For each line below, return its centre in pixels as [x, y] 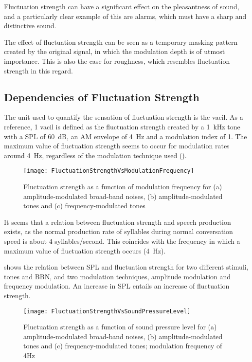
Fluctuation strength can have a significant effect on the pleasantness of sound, [122, 6]
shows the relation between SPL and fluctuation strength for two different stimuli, [126, 267]
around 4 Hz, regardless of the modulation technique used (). [95, 155]
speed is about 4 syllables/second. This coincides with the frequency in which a [122, 241]
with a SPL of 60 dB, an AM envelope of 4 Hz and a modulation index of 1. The [126, 136]
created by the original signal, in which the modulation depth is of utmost [115, 51]
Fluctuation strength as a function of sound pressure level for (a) [120, 327]
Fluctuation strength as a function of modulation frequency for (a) [123, 186]
